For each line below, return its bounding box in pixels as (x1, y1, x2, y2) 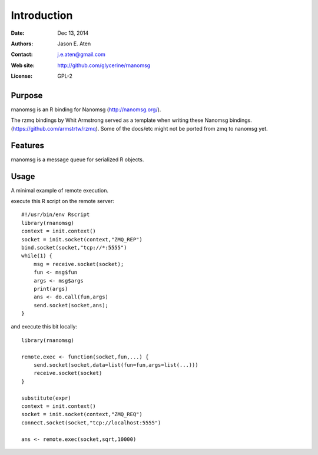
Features (11, 140, 44, 150)
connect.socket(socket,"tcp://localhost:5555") (21, 419, 161, 426)
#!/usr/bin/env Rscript (21, 211, 90, 218)
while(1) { (21, 253, 53, 259)
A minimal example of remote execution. (11, 187, 109, 194)
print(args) (33, 285, 68, 292)
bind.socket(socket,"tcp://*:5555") (21, 244, 127, 251)
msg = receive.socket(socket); (33, 261, 124, 267)
